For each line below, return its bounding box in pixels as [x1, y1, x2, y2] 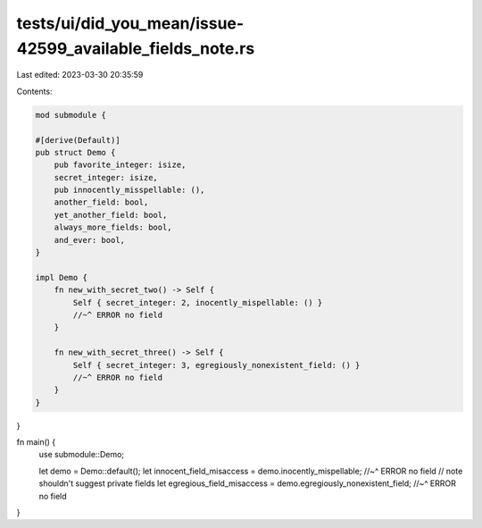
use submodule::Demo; [38, 449, 125, 460]
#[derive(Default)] [35, 135, 120, 145]
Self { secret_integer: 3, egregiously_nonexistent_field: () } [72, 360, 361, 370]
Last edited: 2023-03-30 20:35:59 [16, 70, 144, 80]
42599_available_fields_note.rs [16, 38, 255, 58]
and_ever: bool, [54, 235, 125, 245]
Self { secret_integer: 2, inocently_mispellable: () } [72, 298, 323, 307]
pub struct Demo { [35, 147, 116, 157]
